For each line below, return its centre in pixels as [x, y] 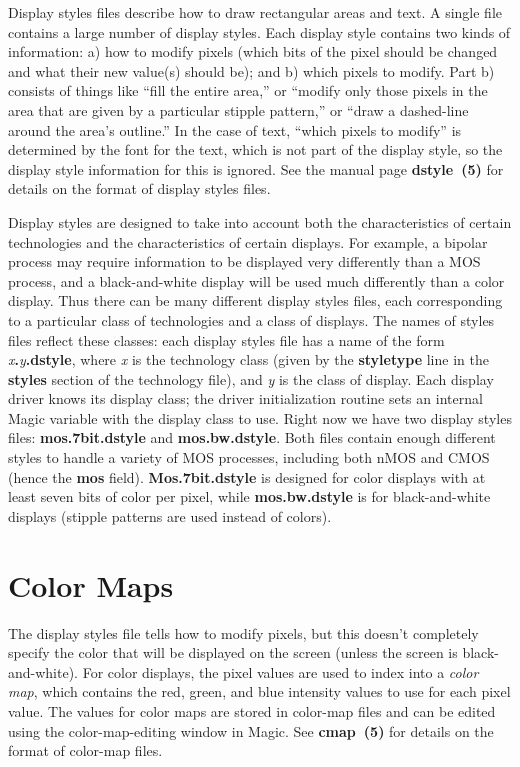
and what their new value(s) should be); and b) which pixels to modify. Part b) [251, 70]
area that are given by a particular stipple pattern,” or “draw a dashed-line [238, 109]
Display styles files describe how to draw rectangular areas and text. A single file [255, 12]
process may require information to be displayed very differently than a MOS [244, 261]
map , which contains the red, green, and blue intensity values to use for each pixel [259, 691]
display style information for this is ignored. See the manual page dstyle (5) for [256, 168]
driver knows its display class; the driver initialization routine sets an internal [245, 398]
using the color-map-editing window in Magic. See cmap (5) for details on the [251, 730]
